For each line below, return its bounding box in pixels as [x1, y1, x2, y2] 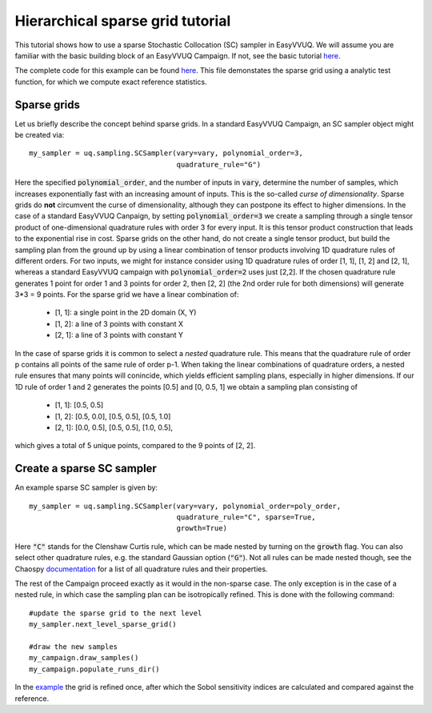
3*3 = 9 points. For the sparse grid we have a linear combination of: [14, 290, 239, 299]
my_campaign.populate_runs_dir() [29, 664, 160, 674]
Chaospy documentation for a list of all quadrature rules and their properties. [14, 564, 268, 574]
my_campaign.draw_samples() [29, 653, 139, 663]
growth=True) [176, 524, 228, 533]
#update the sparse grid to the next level [29, 608, 202, 618]
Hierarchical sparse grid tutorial [14, 12, 231, 30]
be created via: [14, 130, 65, 140]
